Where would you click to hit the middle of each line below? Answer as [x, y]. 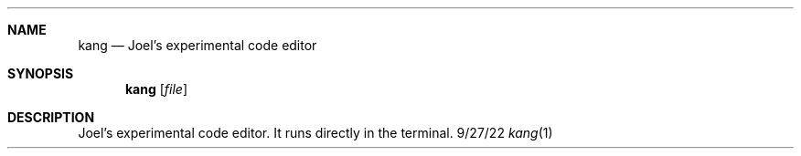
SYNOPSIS [41, 73]
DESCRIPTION [51, 117]
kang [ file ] [157, 89]
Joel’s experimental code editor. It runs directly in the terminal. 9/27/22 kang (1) [315, 133]
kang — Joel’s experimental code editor [198, 45]
